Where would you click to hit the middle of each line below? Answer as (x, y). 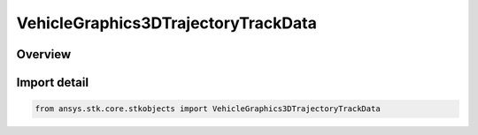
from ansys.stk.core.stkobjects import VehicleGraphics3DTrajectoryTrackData (208, 109)
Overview (44, 54)
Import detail (52, 82)
